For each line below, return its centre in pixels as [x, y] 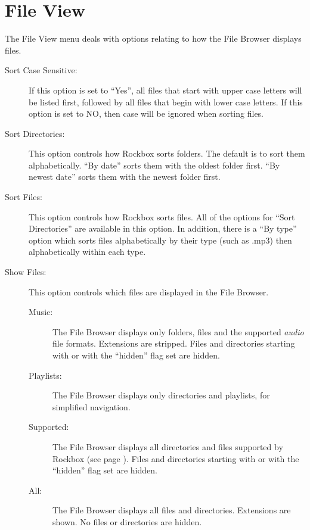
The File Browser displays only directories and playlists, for [161, 395]
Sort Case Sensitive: [41, 70]
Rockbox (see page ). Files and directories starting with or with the [176, 458]
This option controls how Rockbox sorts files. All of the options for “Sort [162, 216]
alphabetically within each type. [87, 252]
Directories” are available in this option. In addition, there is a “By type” [163, 228]
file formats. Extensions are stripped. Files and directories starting [174, 343]
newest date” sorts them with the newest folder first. [125, 177]
